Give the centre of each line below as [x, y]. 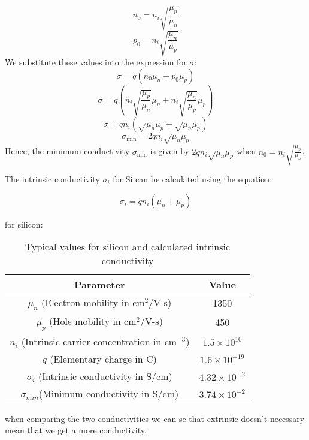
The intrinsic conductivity [52, 179]
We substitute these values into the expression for [96, 62]
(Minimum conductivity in [94, 393]
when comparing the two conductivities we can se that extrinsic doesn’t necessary [155, 418]
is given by [169, 151]
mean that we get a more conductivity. [76, 430]
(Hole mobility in [85, 321]
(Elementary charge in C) [103, 358]
